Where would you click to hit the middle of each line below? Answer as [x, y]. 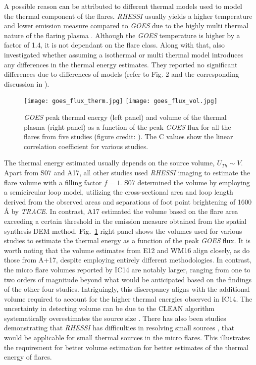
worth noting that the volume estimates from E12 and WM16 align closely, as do [127, 250]
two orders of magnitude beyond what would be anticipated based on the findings [128, 279]
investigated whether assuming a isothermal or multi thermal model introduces [124, 54]
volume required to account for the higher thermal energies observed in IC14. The [128, 298]
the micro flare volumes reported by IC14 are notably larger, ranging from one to [127, 269]
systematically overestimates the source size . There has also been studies [115, 318]
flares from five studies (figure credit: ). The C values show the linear [128, 136]
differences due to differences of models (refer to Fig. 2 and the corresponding [122, 74]
